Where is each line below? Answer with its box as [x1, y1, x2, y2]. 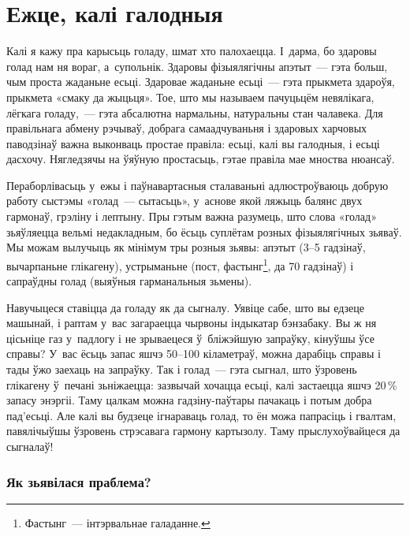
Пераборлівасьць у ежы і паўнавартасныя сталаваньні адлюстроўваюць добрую [6, 177, 389, 193]
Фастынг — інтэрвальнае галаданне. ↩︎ [24, 514, 211, 530]
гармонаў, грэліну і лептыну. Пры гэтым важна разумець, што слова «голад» [6, 208, 377, 225]
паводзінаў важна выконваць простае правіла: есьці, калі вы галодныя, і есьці [6, 135, 380, 151]
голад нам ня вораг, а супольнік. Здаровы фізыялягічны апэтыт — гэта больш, [6, 58, 388, 74]
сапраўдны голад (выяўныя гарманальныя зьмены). [6, 273, 252, 289]
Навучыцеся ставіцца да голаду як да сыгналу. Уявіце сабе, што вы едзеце [6, 299, 364, 315]
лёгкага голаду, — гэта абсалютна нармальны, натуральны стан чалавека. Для [6, 104, 383, 121]
